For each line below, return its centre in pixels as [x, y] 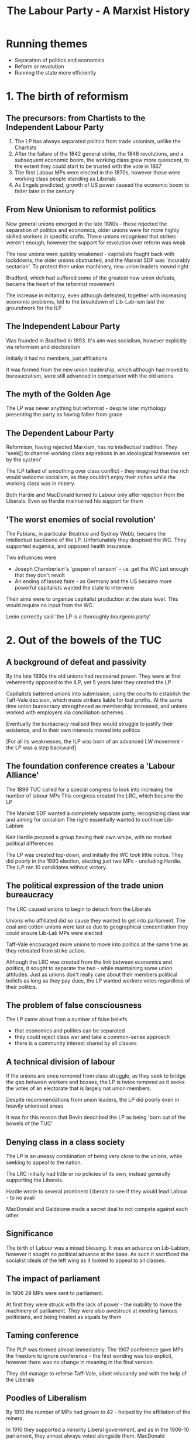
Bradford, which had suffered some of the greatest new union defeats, [91, 278]
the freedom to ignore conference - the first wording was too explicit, [90, 1355]
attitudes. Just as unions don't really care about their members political [92, 974]
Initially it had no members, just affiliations [57, 358]
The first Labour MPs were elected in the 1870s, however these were [97, 172]
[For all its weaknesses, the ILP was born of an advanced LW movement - [95, 741]
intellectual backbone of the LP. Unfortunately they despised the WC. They [96, 540]
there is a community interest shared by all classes [75, 1043]
